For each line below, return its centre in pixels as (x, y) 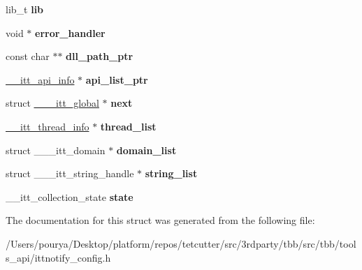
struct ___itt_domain (56, 150)
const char (28, 56)
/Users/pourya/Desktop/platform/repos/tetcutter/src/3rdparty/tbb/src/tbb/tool (181, 243)
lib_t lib (25, 9)
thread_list (128, 126)
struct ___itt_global (52, 103)
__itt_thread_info (48, 126)
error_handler (70, 32)
